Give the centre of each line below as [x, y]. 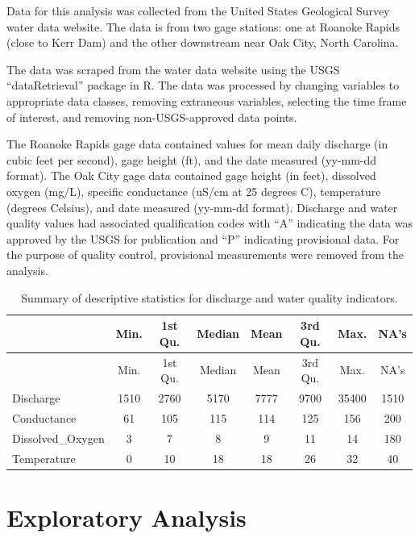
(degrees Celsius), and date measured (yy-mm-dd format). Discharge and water [202, 207]
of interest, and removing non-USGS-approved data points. [152, 117]
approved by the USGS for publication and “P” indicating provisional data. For [203, 238]
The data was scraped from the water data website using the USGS [173, 69]
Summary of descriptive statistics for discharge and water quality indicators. [209, 297]
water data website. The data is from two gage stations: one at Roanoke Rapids [203, 26]
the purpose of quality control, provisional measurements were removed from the [205, 254]
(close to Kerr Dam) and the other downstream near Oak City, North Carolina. [203, 42]
